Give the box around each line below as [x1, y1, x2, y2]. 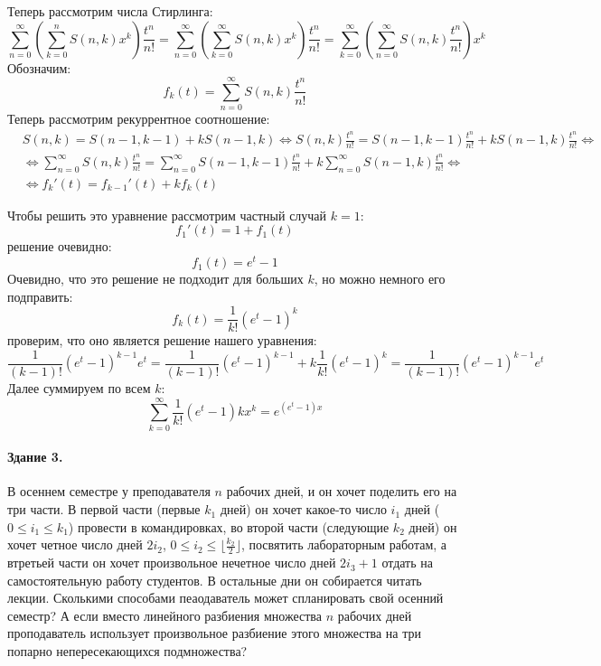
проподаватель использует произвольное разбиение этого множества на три [7, 624, 422, 643]
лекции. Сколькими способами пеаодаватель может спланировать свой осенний [7, 588, 444, 607]
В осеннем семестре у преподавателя [7, 482, 211, 501]
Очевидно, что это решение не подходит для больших [7, 269, 304, 288]
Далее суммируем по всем [7, 378, 151, 397]
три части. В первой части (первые [7, 500, 201, 519]
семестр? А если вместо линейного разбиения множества [7, 605, 322, 624]
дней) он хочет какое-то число [220, 500, 387, 519]
